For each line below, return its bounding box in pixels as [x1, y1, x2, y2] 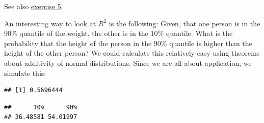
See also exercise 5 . [4, 1, 63, 11]
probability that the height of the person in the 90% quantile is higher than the [4, 37, 252, 48]
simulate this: [4, 67, 46, 78]
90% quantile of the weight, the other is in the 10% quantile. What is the [4, 28, 233, 38]
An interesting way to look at [4, 18, 96, 28]
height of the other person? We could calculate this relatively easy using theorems [4, 48, 260, 58]
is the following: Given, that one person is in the [109, 18, 260, 28]
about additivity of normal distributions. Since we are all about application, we [4, 57, 252, 68]
